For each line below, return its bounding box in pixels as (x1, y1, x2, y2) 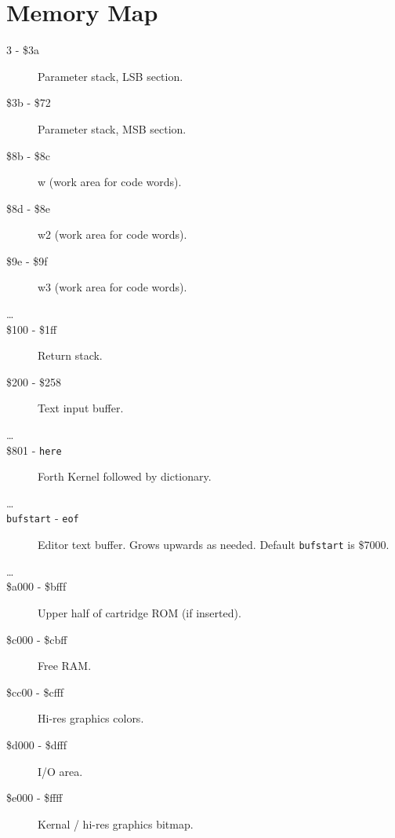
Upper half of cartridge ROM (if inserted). (38, 604, 241, 620)
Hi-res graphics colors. (38, 710, 144, 726)
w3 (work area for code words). (38, 279, 187, 295)
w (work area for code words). (38, 174, 182, 190)
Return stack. (38, 347, 103, 364)
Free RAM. (38, 657, 92, 674)
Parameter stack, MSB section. (38, 120, 187, 137)
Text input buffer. (38, 400, 124, 416)
